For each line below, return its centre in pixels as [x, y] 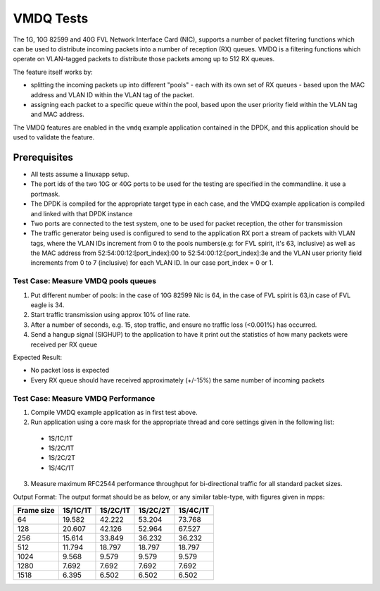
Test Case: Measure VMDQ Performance [84, 398]
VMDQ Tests [51, 18]
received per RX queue [64, 344]
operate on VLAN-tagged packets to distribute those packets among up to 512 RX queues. [144, 59]
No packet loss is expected [70, 371]
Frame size [36, 511]
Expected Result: [38, 357]
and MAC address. [57, 114]
